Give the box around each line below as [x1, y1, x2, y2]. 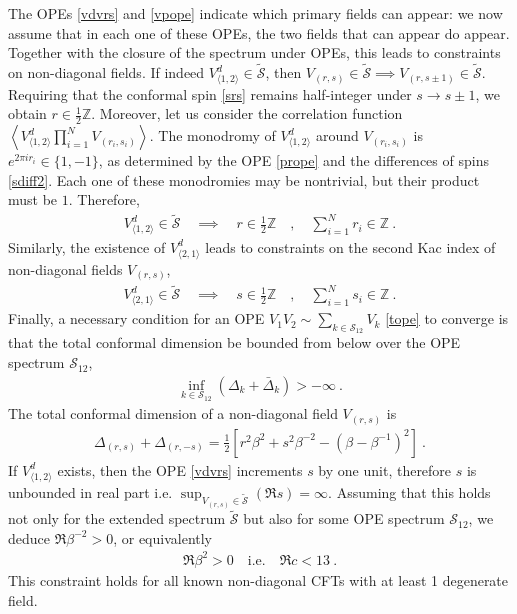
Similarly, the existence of [8, 236, 166, 257]
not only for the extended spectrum [8, 508, 226, 529]
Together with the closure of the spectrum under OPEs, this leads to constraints [8, 42, 501, 63]
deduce [8, 527, 50, 548]
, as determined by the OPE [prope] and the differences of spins [98, 150, 489, 171]
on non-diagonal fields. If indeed [8, 62, 205, 82]
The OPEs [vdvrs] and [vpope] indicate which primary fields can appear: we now [8, 3, 503, 23]
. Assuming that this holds [328, 481, 491, 502]
